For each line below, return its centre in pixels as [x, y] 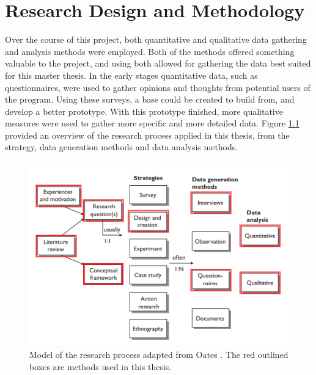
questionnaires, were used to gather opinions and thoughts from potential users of [158, 87]
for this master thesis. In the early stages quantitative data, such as [131, 75]
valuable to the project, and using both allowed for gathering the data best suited [158, 63]
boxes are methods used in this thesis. [101, 366]
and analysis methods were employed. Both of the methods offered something [150, 51]
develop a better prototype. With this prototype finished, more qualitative [144, 111]
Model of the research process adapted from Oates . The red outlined [159, 354]
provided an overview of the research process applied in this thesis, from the [147, 135]
